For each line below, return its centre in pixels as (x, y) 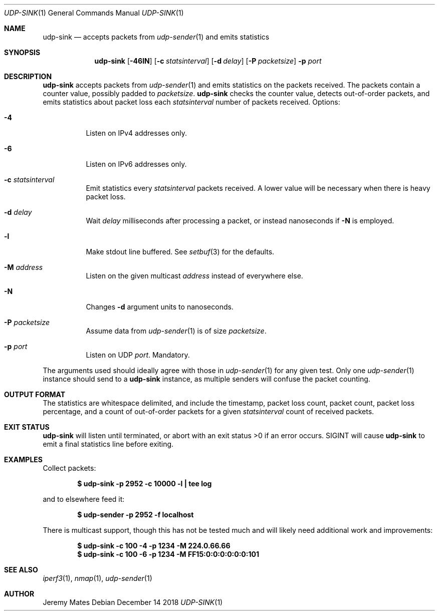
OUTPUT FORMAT (35, 394)
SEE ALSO (21, 570)
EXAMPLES (23, 459)
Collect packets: (69, 468)
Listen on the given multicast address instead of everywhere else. (194, 276)
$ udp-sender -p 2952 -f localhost (136, 515)
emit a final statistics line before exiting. (108, 444)
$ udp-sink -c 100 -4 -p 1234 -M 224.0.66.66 (154, 546)
